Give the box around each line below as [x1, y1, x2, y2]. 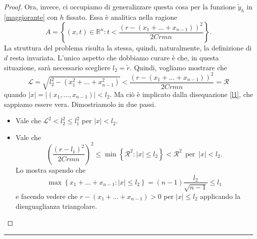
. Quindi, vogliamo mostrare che [129, 62, 227, 72]
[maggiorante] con [4, 11, 58, 22]
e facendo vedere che [15, 191, 78, 201]
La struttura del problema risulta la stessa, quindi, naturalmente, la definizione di [4, 43, 252, 53]
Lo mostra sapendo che [15, 164, 86, 175]
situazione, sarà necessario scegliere [4, 62, 111, 72]
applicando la [200, 191, 241, 201]
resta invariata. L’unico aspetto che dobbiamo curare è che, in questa [9, 52, 219, 62]
